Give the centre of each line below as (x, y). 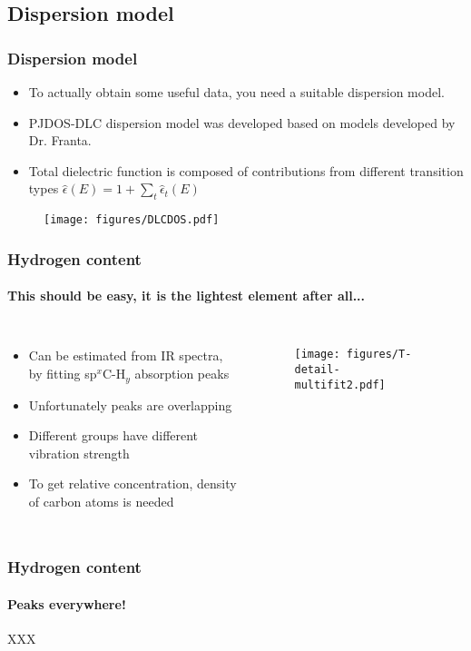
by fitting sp (63, 374)
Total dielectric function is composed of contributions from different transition (246, 170)
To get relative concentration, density (132, 483)
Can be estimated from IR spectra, (126, 355)
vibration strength (79, 453)
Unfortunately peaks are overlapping (130, 404)
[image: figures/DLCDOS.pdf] (132, 220)
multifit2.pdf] (340, 385)
